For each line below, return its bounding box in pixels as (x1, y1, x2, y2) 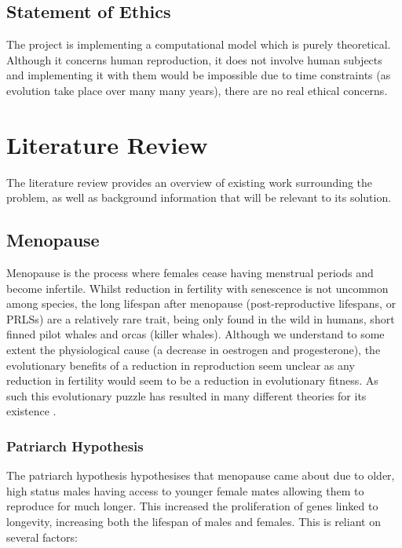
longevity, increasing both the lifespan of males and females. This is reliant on (6, 513, 381, 530)
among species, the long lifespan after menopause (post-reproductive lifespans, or (6, 295, 397, 312)
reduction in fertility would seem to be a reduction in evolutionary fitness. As (6, 372, 378, 389)
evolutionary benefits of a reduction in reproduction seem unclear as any (6, 356, 355, 373)
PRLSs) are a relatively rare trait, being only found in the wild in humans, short (6, 310, 395, 327)
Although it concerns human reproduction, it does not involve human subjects (6, 51, 382, 68)
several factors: (6, 528, 78, 545)
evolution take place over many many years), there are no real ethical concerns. (6, 82, 388, 98)
